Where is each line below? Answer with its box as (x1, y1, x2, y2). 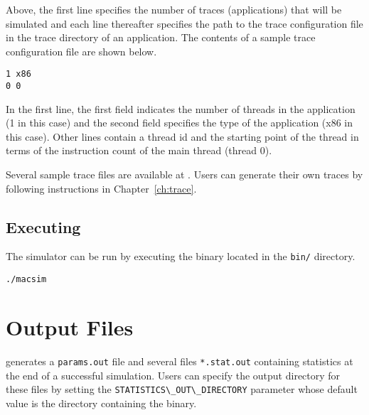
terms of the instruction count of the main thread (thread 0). (6, 143, 272, 158)
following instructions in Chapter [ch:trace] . (6, 180, 197, 195)
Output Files (6, 312, 134, 341)
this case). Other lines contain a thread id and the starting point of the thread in (6, 129, 359, 144)
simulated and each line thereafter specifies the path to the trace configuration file (6, 16, 363, 31)
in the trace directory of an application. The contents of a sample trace (6, 30, 316, 45)
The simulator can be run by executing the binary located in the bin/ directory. (6, 249, 355, 264)
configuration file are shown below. (6, 43, 157, 58)
